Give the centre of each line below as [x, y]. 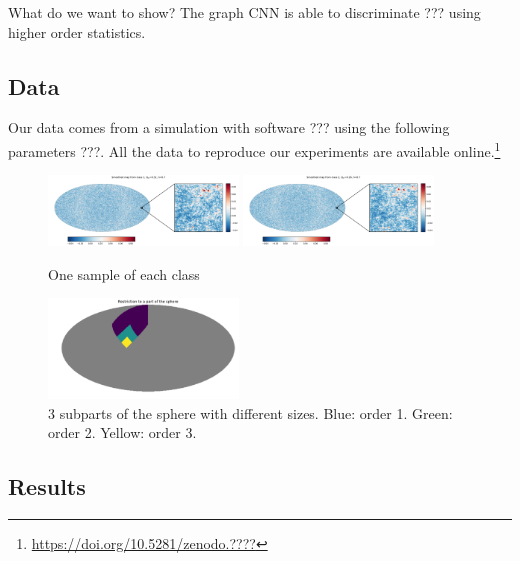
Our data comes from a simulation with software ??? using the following [229, 127]
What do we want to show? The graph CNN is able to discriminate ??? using [244, 12]
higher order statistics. [77, 31]
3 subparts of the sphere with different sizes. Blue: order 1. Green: [250, 412]
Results [47, 486]
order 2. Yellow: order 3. [122, 432]
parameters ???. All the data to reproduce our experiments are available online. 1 [254, 149]
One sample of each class [124, 273]
